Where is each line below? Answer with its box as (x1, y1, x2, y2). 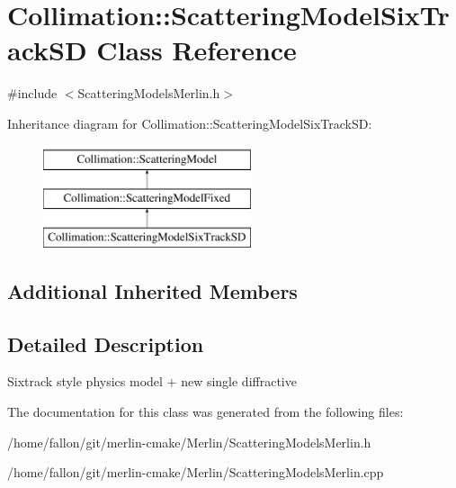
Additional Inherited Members (7, 276, 298, 304)
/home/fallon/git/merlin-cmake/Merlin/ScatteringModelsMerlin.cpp (7, 463, 384, 482)
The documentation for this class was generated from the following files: (7, 402, 404, 421)
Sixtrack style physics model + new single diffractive (7, 372, 297, 391)
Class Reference (96, 32, 297, 68)
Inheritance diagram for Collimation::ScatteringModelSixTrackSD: (7, 113, 372, 132)
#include (7, 84, 58, 103)
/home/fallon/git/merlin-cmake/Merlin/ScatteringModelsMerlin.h (7, 432, 371, 451)
